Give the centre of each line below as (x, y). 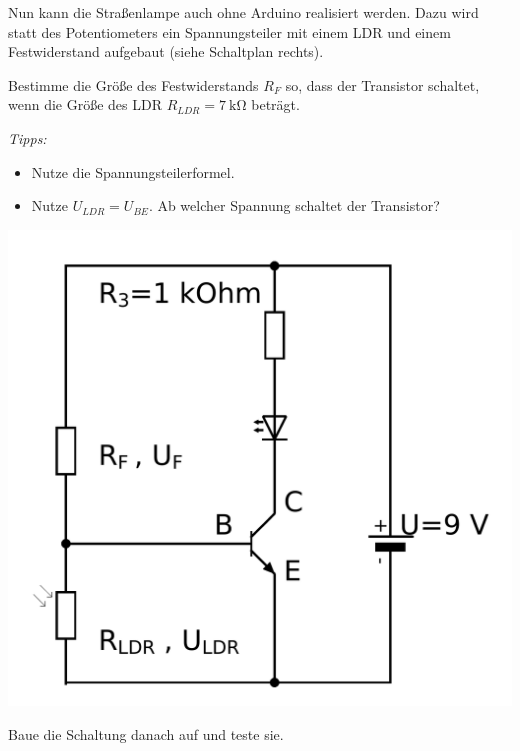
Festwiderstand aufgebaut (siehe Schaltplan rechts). (166, 51)
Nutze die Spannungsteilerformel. (133, 171)
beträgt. (275, 104)
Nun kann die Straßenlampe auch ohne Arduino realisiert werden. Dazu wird (243, 12)
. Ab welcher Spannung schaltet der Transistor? (294, 205)
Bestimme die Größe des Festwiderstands (133, 84)
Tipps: (27, 137)
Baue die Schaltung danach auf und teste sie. (146, 733)
